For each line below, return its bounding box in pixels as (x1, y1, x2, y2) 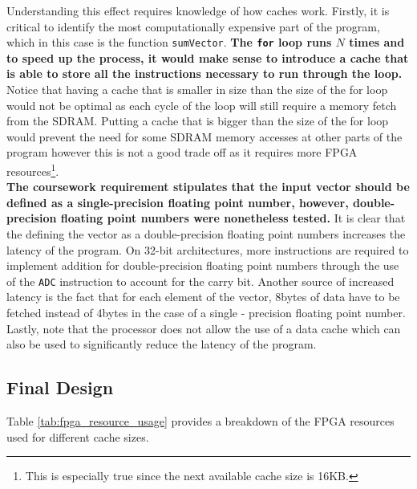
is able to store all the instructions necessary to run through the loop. (6, 65, 403, 82)
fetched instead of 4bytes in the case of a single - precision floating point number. (6, 304, 406, 321)
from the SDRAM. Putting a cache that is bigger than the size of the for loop (6, 112, 389, 129)
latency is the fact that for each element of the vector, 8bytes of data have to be (6, 288, 400, 305)
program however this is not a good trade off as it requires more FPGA (6, 144, 358, 161)
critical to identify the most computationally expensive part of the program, (6, 18, 380, 35)
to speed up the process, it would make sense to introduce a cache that (6, 49, 409, 66)
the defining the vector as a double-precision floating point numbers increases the (6, 226, 406, 242)
